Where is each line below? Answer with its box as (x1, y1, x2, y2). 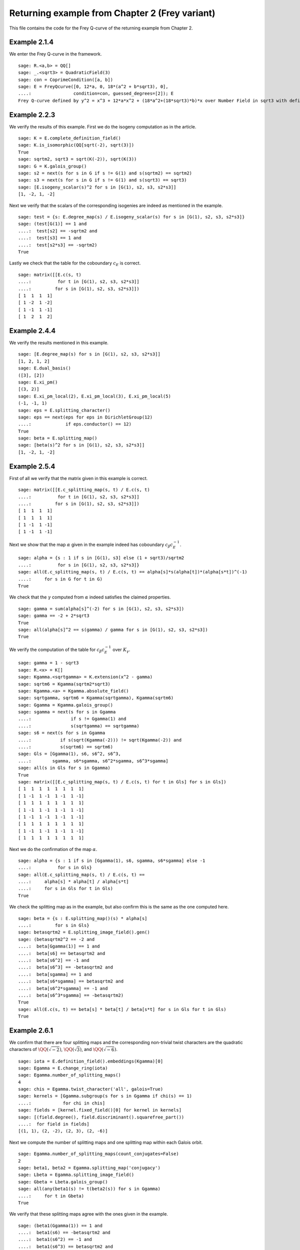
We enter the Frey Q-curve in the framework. (9, 51, 102, 57)
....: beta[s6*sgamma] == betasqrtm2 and (18, 978, 124, 984)
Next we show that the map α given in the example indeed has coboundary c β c (9, 541, 173, 548)
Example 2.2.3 (9, 110, 55, 119)
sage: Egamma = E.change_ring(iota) (18, 1065, 108, 1071)
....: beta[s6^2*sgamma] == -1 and (18, 985, 108, 991)
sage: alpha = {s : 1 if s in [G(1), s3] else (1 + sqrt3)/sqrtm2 (18, 555, 184, 561)
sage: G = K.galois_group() (18, 163, 87, 169)
